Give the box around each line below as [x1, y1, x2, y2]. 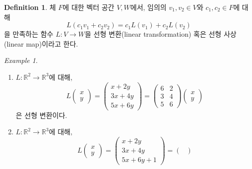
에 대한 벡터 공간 [63, 2, 115, 12]
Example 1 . [4, 55, 38, 65]
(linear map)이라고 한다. [4, 38, 78, 49]
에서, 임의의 [130, 2, 167, 12]
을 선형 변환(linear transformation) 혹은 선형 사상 [85, 29, 237, 39]
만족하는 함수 [12, 29, 54, 39]
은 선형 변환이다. [15, 110, 67, 120]
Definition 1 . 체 [4, 2, 56, 12]
